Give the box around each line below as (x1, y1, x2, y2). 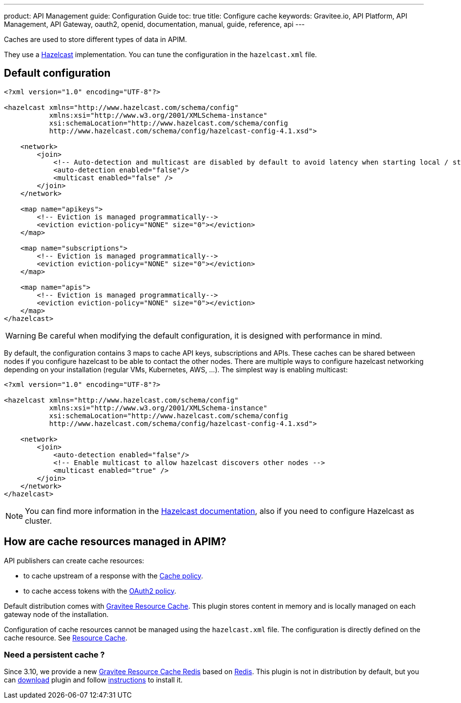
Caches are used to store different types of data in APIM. (4, 35, 187, 43)
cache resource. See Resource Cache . (4, 633, 127, 642)
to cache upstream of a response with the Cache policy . (23, 571, 203, 580)
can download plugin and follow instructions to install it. (4, 676, 183, 684)
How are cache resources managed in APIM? (4, 535, 227, 548)
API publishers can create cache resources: (4, 556, 145, 565)
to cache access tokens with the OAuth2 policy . (23, 586, 176, 595)
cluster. (25, 515, 52, 526)
